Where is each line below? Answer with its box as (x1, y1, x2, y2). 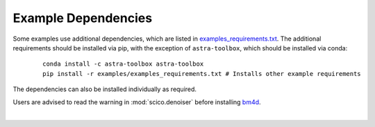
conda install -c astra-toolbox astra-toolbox (42, 60, 204, 68)
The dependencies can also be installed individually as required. (12, 85, 197, 93)
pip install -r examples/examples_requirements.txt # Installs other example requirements (42, 70, 361, 77)
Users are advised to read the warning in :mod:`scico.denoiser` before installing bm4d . (12, 97, 261, 106)
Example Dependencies (12, 10, 153, 26)
